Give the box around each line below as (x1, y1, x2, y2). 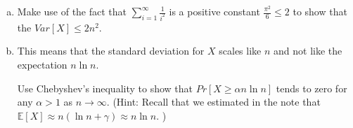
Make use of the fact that (17, 4, 127, 18)
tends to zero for (276, 80, 347, 95)
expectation (17, 57, 68, 72)
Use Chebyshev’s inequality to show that (17, 80, 193, 95)
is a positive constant (169, 4, 260, 18)
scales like (219, 43, 262, 58)
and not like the (274, 43, 342, 58)
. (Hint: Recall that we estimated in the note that (106, 94, 321, 109)
